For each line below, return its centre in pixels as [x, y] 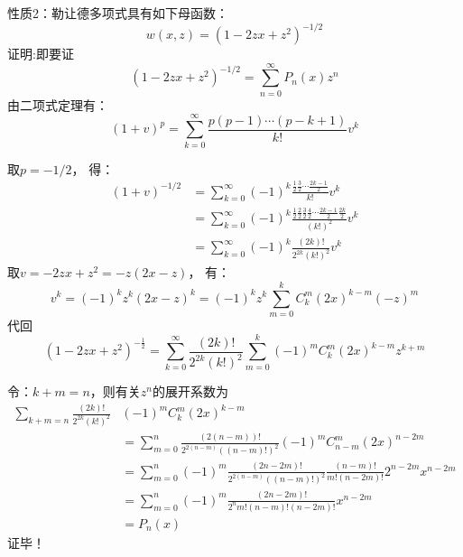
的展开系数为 [190, 391]
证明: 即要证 [41, 54]
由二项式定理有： [58, 104]
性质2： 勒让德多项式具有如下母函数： [118, 13]
